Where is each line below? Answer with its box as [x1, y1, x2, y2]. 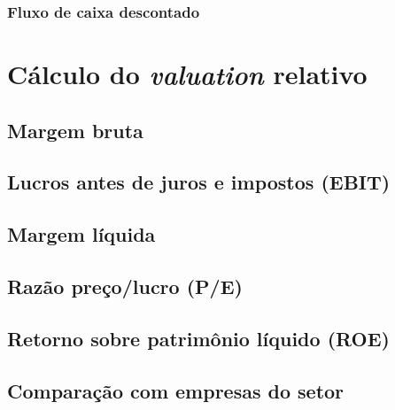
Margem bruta [7, 116, 143, 143]
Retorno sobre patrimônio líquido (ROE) [7, 324, 390, 352]
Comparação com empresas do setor [7, 376, 345, 404]
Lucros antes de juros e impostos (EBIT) [7, 168, 391, 196]
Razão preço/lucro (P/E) [7, 272, 243, 299]
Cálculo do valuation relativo [7, 56, 368, 93]
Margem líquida [7, 220, 156, 248]
